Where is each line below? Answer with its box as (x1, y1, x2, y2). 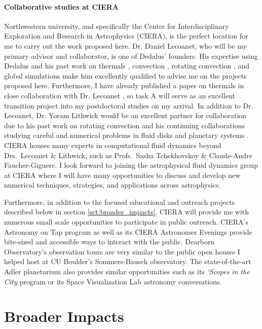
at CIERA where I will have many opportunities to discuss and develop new (4, 169, 241, 180)
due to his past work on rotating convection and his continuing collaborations (4, 120, 245, 130)
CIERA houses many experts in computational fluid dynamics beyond (4, 139, 221, 150)
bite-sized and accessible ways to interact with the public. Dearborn (4, 236, 215, 247)
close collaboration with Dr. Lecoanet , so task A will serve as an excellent (4, 90, 235, 100)
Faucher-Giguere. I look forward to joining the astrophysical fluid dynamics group (4, 160, 258, 170)
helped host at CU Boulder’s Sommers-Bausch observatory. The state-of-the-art (4, 256, 251, 267)
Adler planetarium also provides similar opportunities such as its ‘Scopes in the (4, 266, 250, 277)
